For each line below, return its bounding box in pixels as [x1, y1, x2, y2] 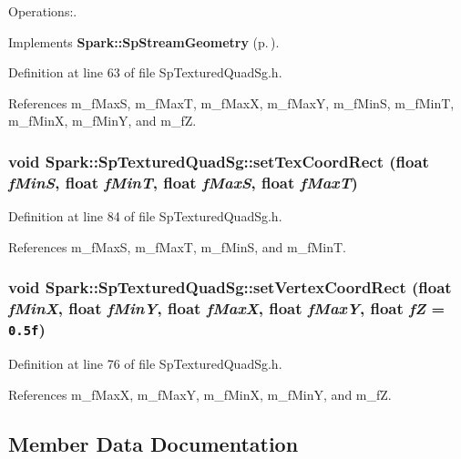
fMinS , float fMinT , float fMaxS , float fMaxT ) [8, 170, 358, 193]
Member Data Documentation [8, 429, 299, 457]
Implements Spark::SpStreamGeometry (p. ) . [8, 32, 280, 51]
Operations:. [8, 2, 77, 20]
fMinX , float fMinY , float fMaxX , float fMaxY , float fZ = [8, 297, 446, 320]
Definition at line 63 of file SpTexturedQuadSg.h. [8, 63, 282, 82]
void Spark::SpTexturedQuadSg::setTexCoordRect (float [8, 149, 429, 172]
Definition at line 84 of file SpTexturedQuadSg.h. [8, 207, 282, 226]
